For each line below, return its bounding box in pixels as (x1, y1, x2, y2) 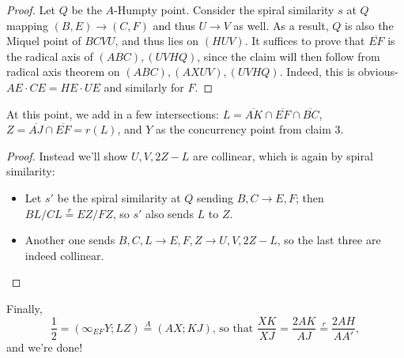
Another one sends (25, 232, 115, 248)
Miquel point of (6, 32, 81, 49)
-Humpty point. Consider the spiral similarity (114, 2, 334, 17)
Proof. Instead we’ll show (6, 147, 128, 164)
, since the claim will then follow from (197, 47, 380, 64)
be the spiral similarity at (57, 189, 181, 205)
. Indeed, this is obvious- (279, 63, 398, 80)
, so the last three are (277, 232, 381, 248)
